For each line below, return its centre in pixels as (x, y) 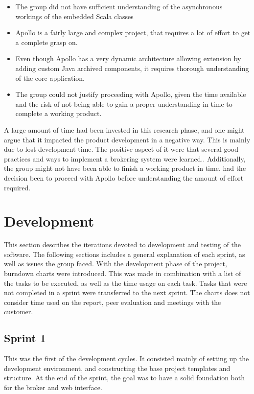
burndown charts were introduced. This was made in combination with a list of (123, 273)
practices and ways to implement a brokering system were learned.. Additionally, (125, 158)
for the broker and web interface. (53, 387)
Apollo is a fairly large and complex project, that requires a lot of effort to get (133, 33)
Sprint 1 (25, 338)
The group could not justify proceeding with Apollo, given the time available (131, 94)
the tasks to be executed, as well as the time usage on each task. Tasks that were (126, 283)
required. (17, 187)
